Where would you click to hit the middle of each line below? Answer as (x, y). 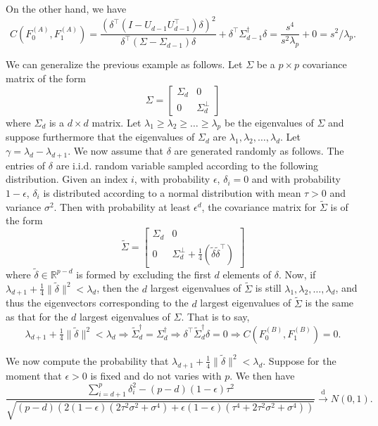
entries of (26, 165)
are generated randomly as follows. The (259, 151)
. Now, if (297, 274)
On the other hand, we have (66, 8)
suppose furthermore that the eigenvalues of (100, 137)
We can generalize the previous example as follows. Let (124, 64)
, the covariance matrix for (259, 206)
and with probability (296, 179)
